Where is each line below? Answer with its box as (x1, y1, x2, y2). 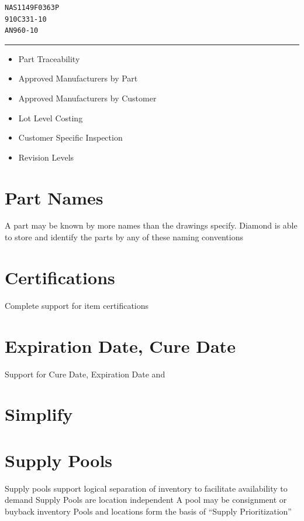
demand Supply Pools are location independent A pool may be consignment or (5, 493, 287, 506)
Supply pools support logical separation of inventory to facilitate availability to (5, 482, 288, 494)
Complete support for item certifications (5, 299, 149, 311)
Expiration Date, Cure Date (5, 333, 236, 357)
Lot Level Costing (18, 111, 83, 124)
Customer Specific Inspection (18, 131, 123, 144)
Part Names (5, 185, 103, 209)
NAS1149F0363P (5, 4, 60, 12)
